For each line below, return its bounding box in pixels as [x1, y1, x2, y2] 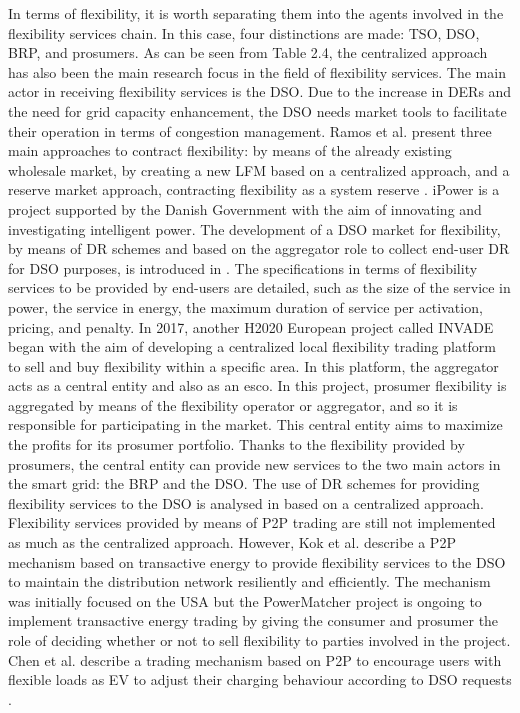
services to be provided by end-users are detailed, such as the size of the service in [8, 277, 511, 298]
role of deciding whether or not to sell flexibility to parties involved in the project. [8, 630, 511, 650]
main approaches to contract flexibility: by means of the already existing [8, 140, 452, 161]
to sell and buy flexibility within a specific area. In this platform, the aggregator [8, 355, 499, 376]
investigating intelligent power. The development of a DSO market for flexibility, [8, 218, 501, 239]
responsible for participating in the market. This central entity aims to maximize [8, 414, 503, 435]
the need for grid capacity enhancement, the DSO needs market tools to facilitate [8, 100, 507, 121]
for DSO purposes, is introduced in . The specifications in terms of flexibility [8, 257, 478, 278]
